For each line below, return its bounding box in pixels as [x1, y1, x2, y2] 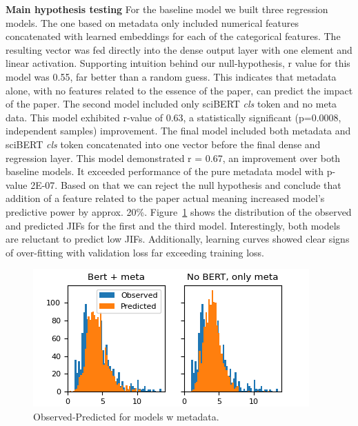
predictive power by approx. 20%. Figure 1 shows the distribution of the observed [6, 204, 352, 219]
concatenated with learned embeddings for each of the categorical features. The [6, 29, 341, 43]
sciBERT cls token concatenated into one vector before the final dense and [6, 136, 321, 151]
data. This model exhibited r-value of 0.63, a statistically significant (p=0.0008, [6, 110, 341, 124]
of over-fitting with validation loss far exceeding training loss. [6, 245, 264, 259]
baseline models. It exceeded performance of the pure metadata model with [6, 164, 324, 179]
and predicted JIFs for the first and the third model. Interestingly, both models [6, 218, 341, 232]
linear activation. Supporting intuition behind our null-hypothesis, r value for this [6, 56, 350, 70]
